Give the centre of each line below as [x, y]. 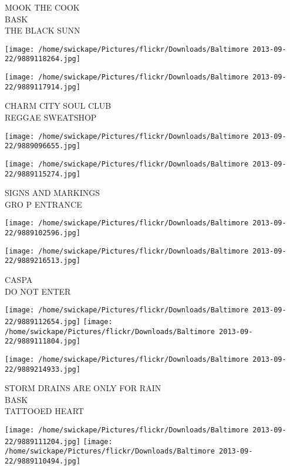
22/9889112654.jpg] [43, 321]
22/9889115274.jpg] [43, 174]
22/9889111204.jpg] [43, 441]
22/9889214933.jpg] [43, 369]
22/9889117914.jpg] [43, 87]
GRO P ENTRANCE [43, 204]
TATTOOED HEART [44, 411]
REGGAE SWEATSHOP [51, 117]
